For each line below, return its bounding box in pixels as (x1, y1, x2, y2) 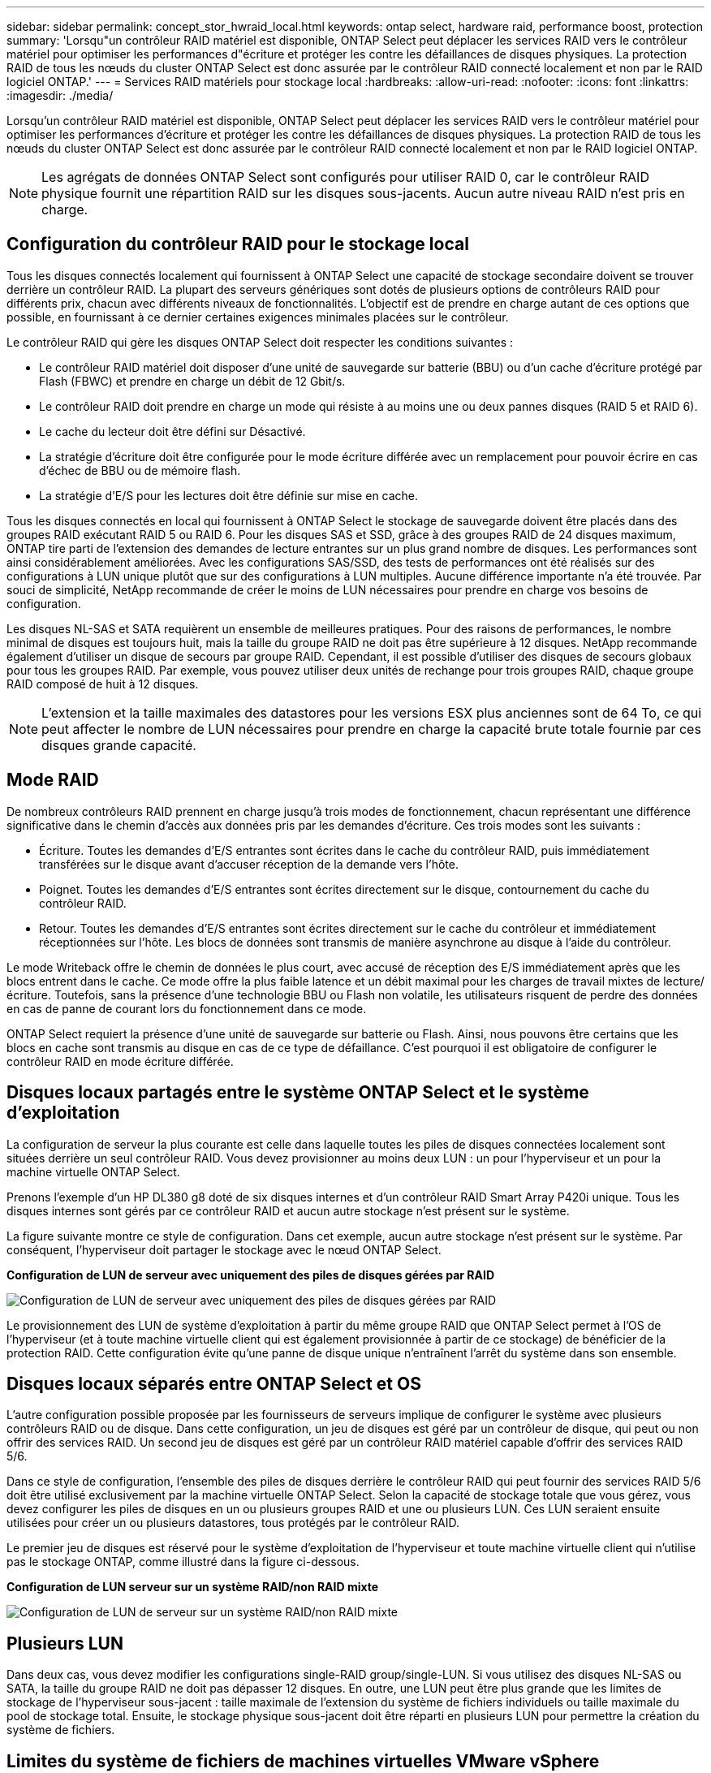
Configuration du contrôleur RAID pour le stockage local (6, 234, 469, 255)
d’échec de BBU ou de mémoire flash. (39, 463, 241, 477)
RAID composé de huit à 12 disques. (6, 676, 199, 691)
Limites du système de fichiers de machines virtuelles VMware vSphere (6, 1750, 600, 1771)
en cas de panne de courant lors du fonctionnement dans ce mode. (6, 1001, 367, 1016)
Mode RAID (6, 770, 99, 791)
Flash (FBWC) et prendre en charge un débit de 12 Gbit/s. (39, 373, 346, 388)
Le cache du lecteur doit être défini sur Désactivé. (39, 424, 306, 438)
